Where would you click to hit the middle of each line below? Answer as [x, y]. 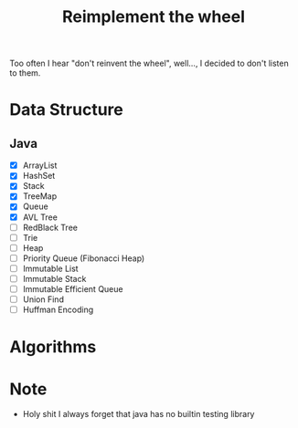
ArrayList [40, 165]
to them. [25, 73]
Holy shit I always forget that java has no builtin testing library [138, 414]
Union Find [43, 299]
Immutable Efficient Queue [73, 288]
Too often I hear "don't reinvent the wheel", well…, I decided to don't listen [149, 63]
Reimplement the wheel [154, 17]
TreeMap [40, 196]
